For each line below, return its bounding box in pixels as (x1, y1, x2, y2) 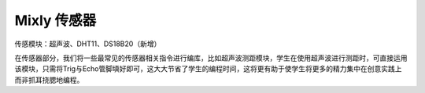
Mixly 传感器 (14, 12, 97, 29)
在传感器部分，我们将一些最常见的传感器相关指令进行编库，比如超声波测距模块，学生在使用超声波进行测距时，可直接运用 (14, 53, 408, 63)
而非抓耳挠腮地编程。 (14, 75, 84, 84)
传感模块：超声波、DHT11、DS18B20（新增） (14, 39, 161, 48)
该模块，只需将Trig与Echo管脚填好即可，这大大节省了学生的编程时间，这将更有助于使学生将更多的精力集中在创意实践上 (14, 64, 402, 73)
